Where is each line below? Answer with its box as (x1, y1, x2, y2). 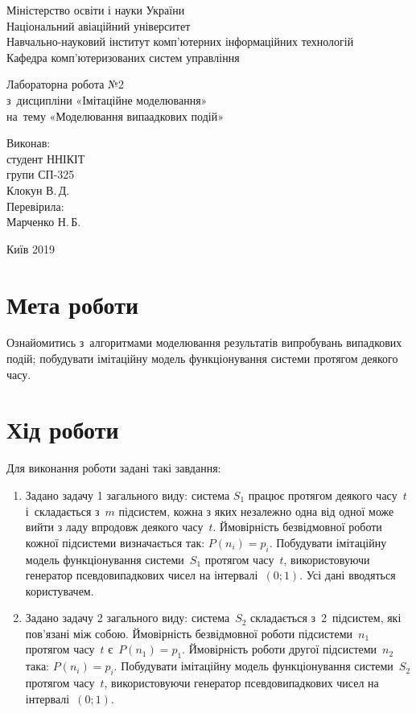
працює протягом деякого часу (248, 486, 397, 503)
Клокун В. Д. (6, 181, 70, 198)
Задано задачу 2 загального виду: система (25, 609, 230, 626)
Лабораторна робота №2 (6, 76, 124, 93)
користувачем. (25, 582, 94, 599)
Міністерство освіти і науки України (6, 2, 185, 18)
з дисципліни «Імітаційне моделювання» (6, 91, 208, 108)
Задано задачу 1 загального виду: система (25, 486, 230, 503)
